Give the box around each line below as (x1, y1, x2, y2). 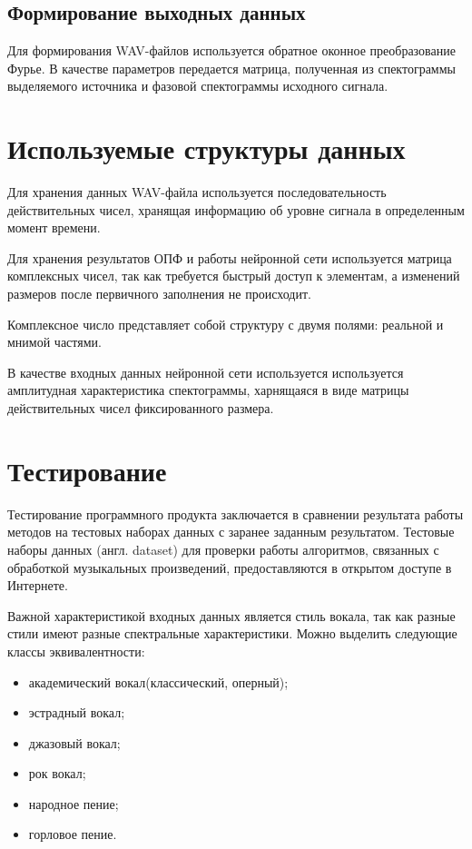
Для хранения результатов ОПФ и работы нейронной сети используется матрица (7, 248, 452, 267)
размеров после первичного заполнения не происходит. (7, 284, 311, 303)
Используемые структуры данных (7, 130, 406, 167)
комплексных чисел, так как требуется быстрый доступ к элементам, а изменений (7, 266, 460, 285)
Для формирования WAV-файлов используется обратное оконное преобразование (7, 41, 456, 60)
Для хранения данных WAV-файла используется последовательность (7, 183, 387, 202)
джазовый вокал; (28, 733, 121, 752)
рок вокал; (28, 764, 86, 783)
